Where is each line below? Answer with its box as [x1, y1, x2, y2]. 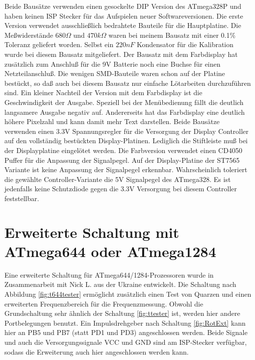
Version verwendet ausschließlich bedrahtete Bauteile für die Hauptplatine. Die [4, 20, 241, 30]
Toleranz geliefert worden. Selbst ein [4, 39, 114, 50]
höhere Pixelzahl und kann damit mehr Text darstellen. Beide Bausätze [4, 116, 220, 127]
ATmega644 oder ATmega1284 [4, 241, 216, 261]
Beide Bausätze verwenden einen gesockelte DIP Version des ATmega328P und [4, 1, 242, 11]
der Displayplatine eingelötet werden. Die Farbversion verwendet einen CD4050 [4, 145, 242, 155]
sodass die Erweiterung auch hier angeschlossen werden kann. [4, 346, 189, 357]
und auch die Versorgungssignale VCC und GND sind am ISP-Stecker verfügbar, [4, 336, 247, 347]
